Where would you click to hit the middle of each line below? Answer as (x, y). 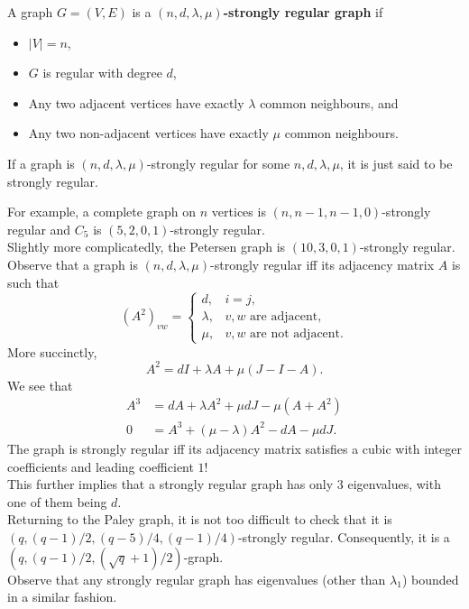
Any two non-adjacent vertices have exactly (148, 133)
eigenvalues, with (394, 484)
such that (33, 282)
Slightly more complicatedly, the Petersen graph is (147, 247)
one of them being (57, 501)
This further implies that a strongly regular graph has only (170, 484)
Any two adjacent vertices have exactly (136, 102)
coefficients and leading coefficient (101, 466)
